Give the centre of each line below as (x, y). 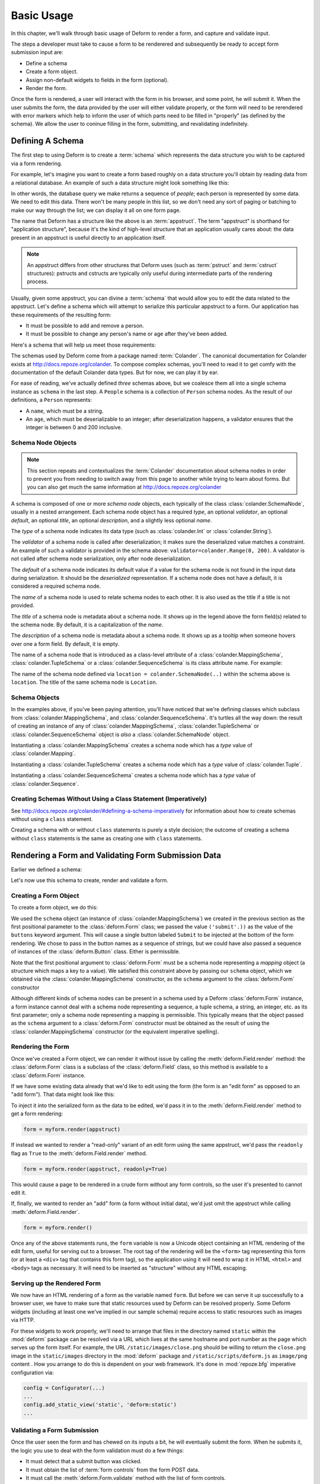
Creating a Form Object (45, 895)
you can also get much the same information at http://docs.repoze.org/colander (124, 487)
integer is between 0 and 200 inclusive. (74, 427)
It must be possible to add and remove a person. (85, 326)
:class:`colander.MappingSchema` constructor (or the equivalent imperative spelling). (115, 1031)
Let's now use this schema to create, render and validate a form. (89, 880)
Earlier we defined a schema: (47, 869)
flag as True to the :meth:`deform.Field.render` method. (79, 1153)
